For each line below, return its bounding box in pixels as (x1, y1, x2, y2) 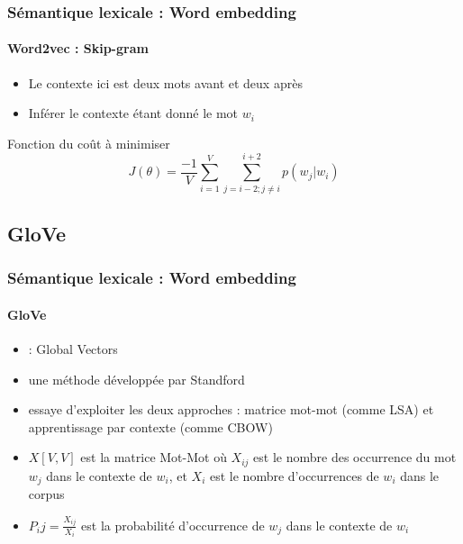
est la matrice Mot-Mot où (80, 448, 227, 467)
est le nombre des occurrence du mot (253, 448, 457, 467)
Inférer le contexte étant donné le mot (28, 104, 239, 122)
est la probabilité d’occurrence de (81, 515, 265, 534)
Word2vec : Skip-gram (7, 39, 149, 58)
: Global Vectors (28, 339, 118, 358)
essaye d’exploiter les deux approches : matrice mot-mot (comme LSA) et (28, 400, 434, 419)
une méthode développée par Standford (28, 369, 245, 388)
